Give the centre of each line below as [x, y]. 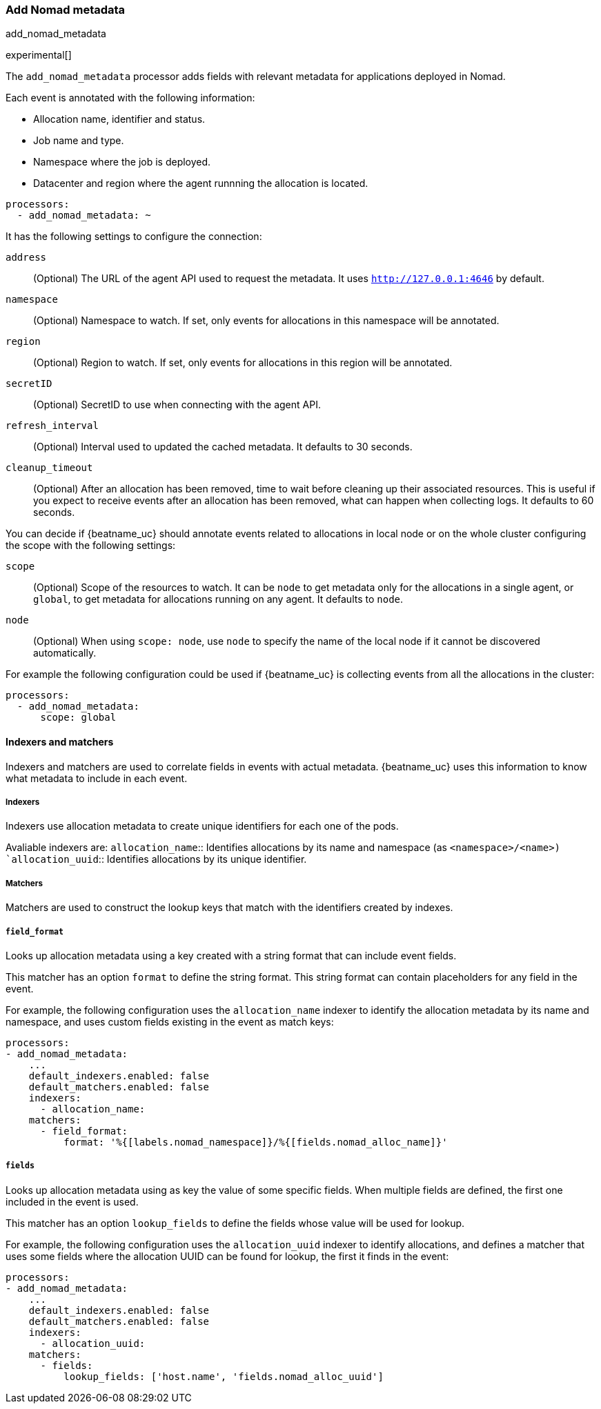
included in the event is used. [72, 1201]
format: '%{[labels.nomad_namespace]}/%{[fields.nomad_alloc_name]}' [256, 1142]
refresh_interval [52, 426]
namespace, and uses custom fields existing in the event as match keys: [170, 1021]
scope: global [78, 718]
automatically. [65, 653]
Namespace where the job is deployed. [122, 162]
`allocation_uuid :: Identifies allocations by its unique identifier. [156, 859]
